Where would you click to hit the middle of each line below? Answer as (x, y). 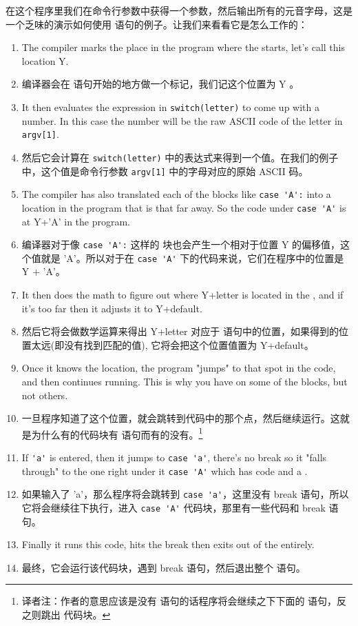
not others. (45, 395)
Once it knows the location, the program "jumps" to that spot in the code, (179, 368)
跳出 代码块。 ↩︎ (76, 614)
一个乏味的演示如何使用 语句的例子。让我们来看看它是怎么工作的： (157, 24)
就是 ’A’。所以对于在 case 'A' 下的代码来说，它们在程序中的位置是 (192, 258)
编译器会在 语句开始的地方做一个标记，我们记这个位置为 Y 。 (160, 84)
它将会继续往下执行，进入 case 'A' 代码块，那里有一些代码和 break (173, 507)
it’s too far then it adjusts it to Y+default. (112, 308)
